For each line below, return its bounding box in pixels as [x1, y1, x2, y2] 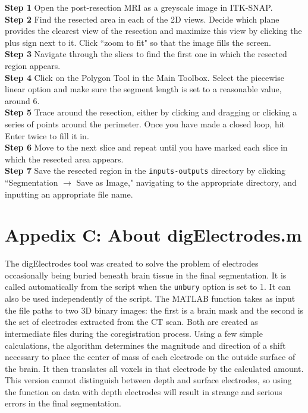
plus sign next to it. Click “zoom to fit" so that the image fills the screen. [5, 36, 271, 48]
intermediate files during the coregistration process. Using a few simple [5, 327, 263, 339]
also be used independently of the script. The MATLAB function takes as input [5, 292, 296, 305]
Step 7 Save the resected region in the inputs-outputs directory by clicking [5, 164, 286, 177]
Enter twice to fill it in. [5, 129, 89, 142]
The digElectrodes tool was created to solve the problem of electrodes [5, 257, 259, 270]
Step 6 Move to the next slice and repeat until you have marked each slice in [5, 141, 288, 154]
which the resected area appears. [5, 152, 124, 165]
